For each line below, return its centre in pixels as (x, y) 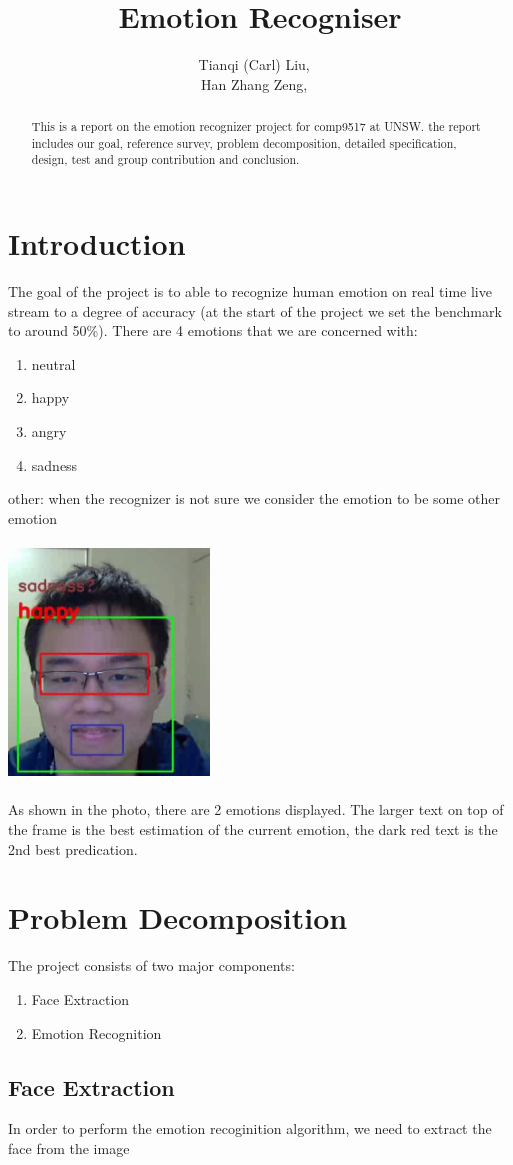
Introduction (97, 243)
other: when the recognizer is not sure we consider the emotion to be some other (254, 498)
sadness (54, 464)
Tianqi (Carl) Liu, (254, 64)
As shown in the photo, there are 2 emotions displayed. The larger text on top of (256, 809)
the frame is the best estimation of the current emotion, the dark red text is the (253, 829)
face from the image (69, 1147)
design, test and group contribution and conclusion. (165, 159)
